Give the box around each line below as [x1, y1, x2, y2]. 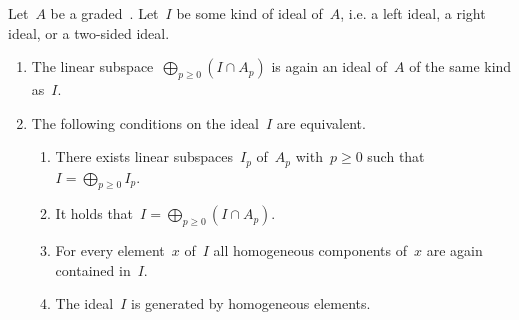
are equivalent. [276, 112, 366, 133]
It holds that [55, 203, 134, 224]
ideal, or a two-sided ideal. [8, 22, 170, 43]
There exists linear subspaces [55, 146, 233, 167]
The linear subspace [31, 56, 154, 77]
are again [426, 240, 483, 261]
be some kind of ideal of [176, 3, 323, 23]
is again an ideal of [271, 56, 387, 77]
